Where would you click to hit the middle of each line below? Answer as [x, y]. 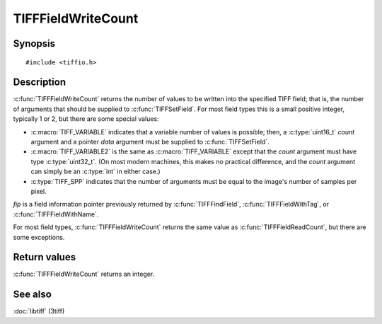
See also [33, 295]
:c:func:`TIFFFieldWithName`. [56, 214]
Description [40, 82]
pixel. [39, 191]
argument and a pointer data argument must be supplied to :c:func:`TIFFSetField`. [150, 142]
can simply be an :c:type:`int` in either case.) [95, 172]
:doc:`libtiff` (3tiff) [39, 311]
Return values [45, 257]
